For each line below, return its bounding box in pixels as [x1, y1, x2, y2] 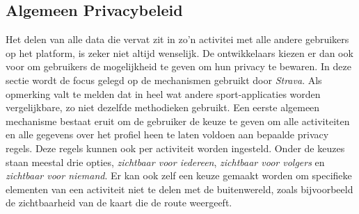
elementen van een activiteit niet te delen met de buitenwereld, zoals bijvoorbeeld [6, 181, 353, 196]
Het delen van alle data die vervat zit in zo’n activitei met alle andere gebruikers [6, 32, 349, 47]
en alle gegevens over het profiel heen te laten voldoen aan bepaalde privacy [6, 127, 329, 142]
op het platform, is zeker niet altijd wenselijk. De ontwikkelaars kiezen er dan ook [6, 45, 353, 60]
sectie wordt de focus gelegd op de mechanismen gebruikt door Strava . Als [6, 72, 322, 87]
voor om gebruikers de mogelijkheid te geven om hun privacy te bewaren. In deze [6, 59, 351, 74]
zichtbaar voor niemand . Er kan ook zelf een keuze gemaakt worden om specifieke [6, 168, 352, 183]
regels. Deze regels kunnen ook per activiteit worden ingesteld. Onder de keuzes [6, 140, 345, 155]
